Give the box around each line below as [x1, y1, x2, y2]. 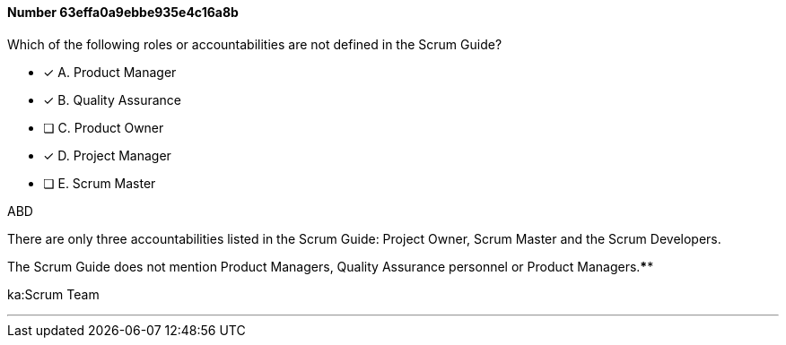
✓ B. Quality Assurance [43, 91, 182, 108]
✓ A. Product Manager [43, 64, 177, 80]
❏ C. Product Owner [43, 119, 164, 135]
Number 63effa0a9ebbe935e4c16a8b [7, 4, 239, 20]
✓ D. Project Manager [43, 147, 171, 163]
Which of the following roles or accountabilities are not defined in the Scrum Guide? [7, 36, 502, 52]
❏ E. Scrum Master [43, 175, 156, 191]
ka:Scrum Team [7, 286, 100, 302]
